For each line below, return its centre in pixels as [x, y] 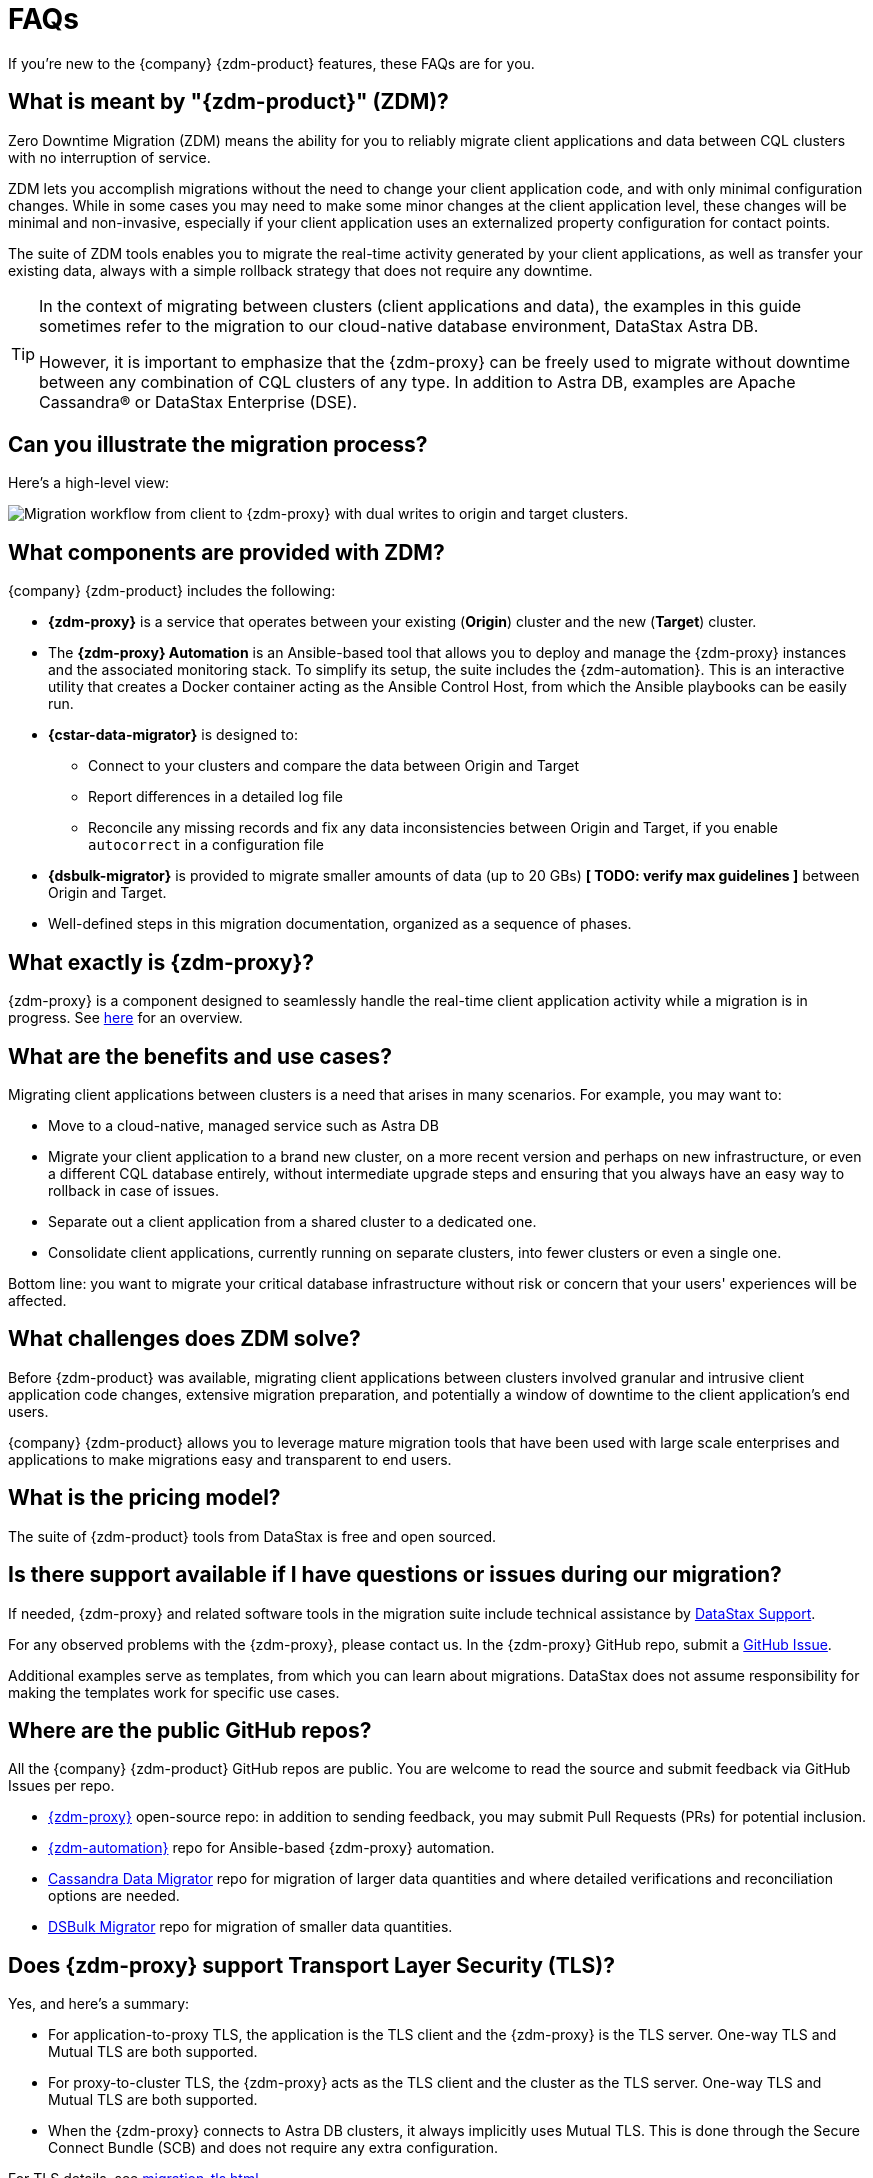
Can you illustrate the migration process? [218, 445]
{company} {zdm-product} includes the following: [172, 591]
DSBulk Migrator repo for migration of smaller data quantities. [250, 1927]
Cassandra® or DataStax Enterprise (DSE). [198, 401]
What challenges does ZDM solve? [184, 1339]
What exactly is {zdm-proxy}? [161, 962]
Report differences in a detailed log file [215, 797]
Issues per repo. [61, 1786]
